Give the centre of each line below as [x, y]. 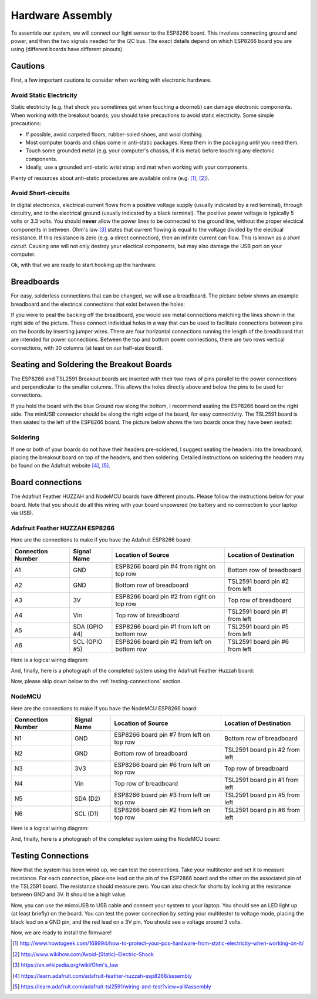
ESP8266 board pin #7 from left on [162, 734]
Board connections [46, 482]
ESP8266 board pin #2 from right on [165, 596]
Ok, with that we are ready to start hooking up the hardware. [84, 265]
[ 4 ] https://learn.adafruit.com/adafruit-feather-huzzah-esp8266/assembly [102, 975]
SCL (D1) [87, 813]
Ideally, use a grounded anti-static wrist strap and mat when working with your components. [137, 167]
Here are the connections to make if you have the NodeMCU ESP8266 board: [104, 708]
